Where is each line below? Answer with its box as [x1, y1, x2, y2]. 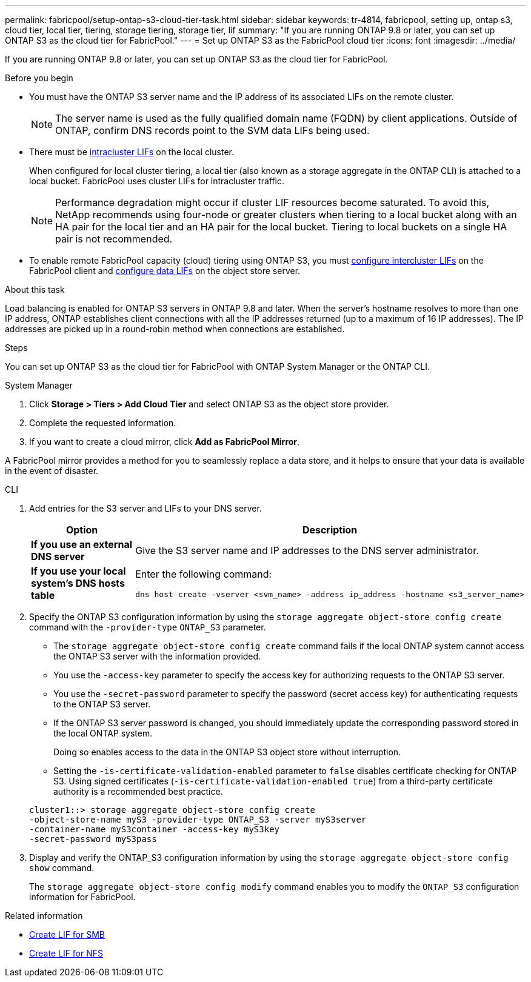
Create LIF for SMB [29, 929, 105, 940]
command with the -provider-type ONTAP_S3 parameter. [29, 622, 266, 632]
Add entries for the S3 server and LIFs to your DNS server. [29, 503, 262, 513]
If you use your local [31, 565, 126, 577]
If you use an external [31, 538, 133, 550]
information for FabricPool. [29, 892, 136, 902]
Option [65, 524, 98, 536]
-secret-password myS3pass [29, 834, 157, 844]
